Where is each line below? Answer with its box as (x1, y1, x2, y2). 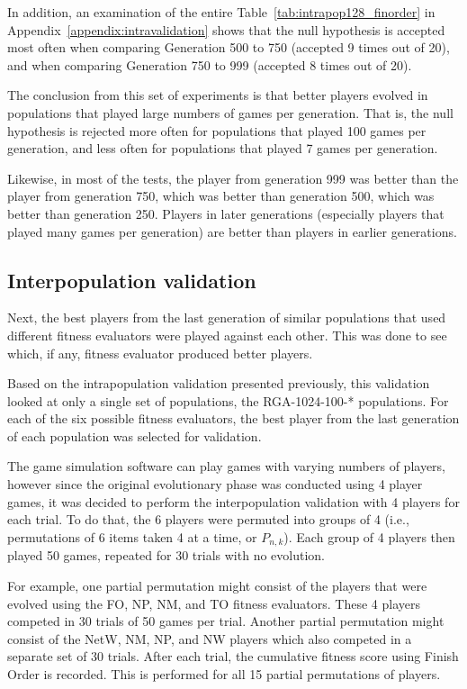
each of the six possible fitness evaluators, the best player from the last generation (7, 409, 460, 428)
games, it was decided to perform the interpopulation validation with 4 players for (7, 492, 460, 511)
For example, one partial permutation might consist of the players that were (7, 576, 427, 594)
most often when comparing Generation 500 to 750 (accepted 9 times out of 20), (7, 38, 450, 57)
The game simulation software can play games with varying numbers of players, (7, 457, 446, 476)
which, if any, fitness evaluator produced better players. (7, 343, 313, 362)
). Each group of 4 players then (283, 527, 455, 546)
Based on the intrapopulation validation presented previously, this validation (7, 374, 430, 393)
